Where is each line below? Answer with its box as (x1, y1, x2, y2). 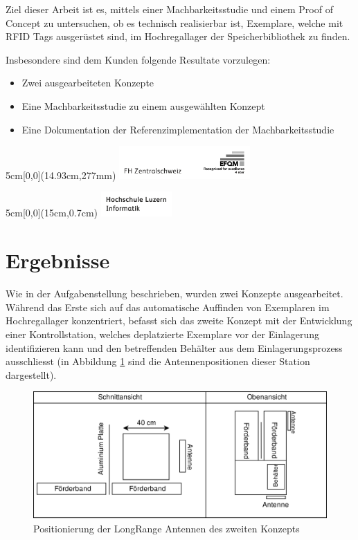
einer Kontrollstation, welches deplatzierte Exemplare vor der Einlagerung (6, 326, 320, 341)
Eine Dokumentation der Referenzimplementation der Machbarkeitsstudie (21, 122, 334, 136)
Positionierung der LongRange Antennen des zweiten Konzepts (33, 521, 300, 535)
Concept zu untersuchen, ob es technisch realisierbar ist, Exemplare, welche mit (6, 15, 343, 30)
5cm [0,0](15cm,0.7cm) (6, 205, 98, 220)
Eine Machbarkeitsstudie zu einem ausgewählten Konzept (21, 98, 265, 113)
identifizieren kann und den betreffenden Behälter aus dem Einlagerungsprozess (6, 340, 343, 355)
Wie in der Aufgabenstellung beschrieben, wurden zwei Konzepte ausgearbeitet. (6, 286, 343, 301)
